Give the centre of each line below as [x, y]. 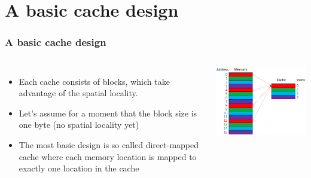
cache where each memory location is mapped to [108, 156]
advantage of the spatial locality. [78, 93]
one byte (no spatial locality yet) [79, 125]
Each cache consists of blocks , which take [94, 81]
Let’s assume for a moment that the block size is [108, 113]
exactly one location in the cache [79, 168]
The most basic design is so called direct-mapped [109, 144]
